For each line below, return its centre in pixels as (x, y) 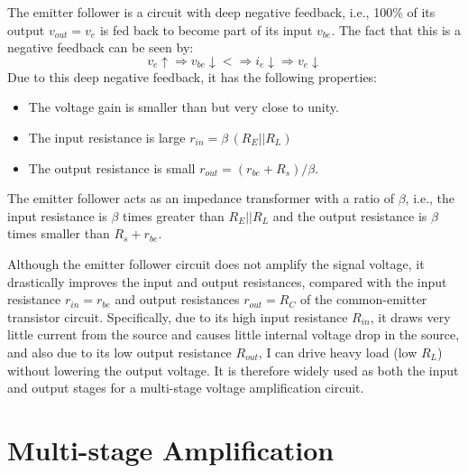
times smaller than (59, 233)
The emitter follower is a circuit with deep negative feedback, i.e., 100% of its (221, 12)
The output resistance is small (112, 167)
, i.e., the (430, 198)
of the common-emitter (363, 299)
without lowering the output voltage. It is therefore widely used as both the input (233, 370)
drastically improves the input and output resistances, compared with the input (227, 281)
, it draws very (410, 316)
